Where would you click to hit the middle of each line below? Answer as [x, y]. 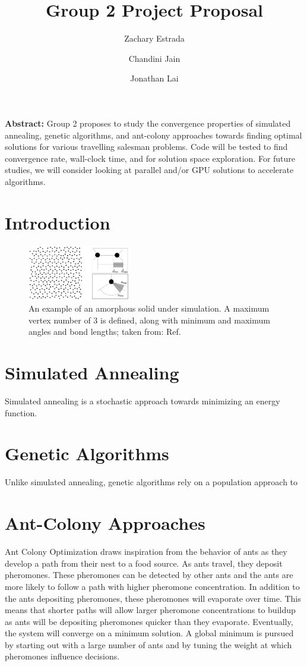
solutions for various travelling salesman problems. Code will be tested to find [146, 147]
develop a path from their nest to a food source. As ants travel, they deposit [144, 563]
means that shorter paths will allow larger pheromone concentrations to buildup [150, 610]
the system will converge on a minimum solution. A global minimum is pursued [149, 633]
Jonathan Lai [154, 78]
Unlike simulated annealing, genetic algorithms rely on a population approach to [151, 482]
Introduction [58, 222]
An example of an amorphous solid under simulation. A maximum [149, 308]
